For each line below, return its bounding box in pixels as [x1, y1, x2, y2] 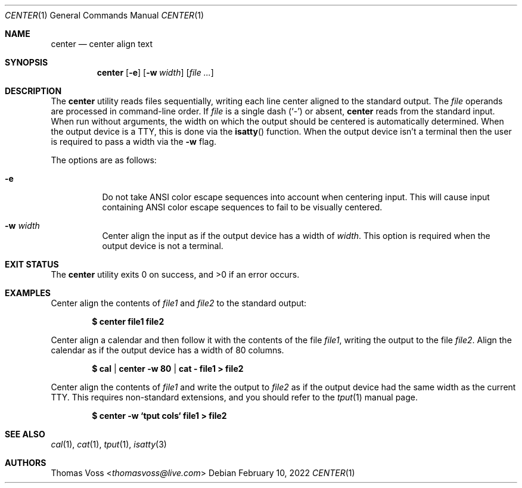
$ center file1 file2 [92, 316, 164, 327]
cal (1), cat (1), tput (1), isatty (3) [51, 439, 167, 449]
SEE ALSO [5, 429, 45, 439]
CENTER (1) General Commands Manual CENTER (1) [5, 10, 204, 20]
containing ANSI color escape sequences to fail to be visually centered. [102, 202, 383, 212]
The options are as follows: [51, 155, 157, 165]
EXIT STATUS [5, 259, 59, 269]
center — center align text [51, 39, 153, 49]
